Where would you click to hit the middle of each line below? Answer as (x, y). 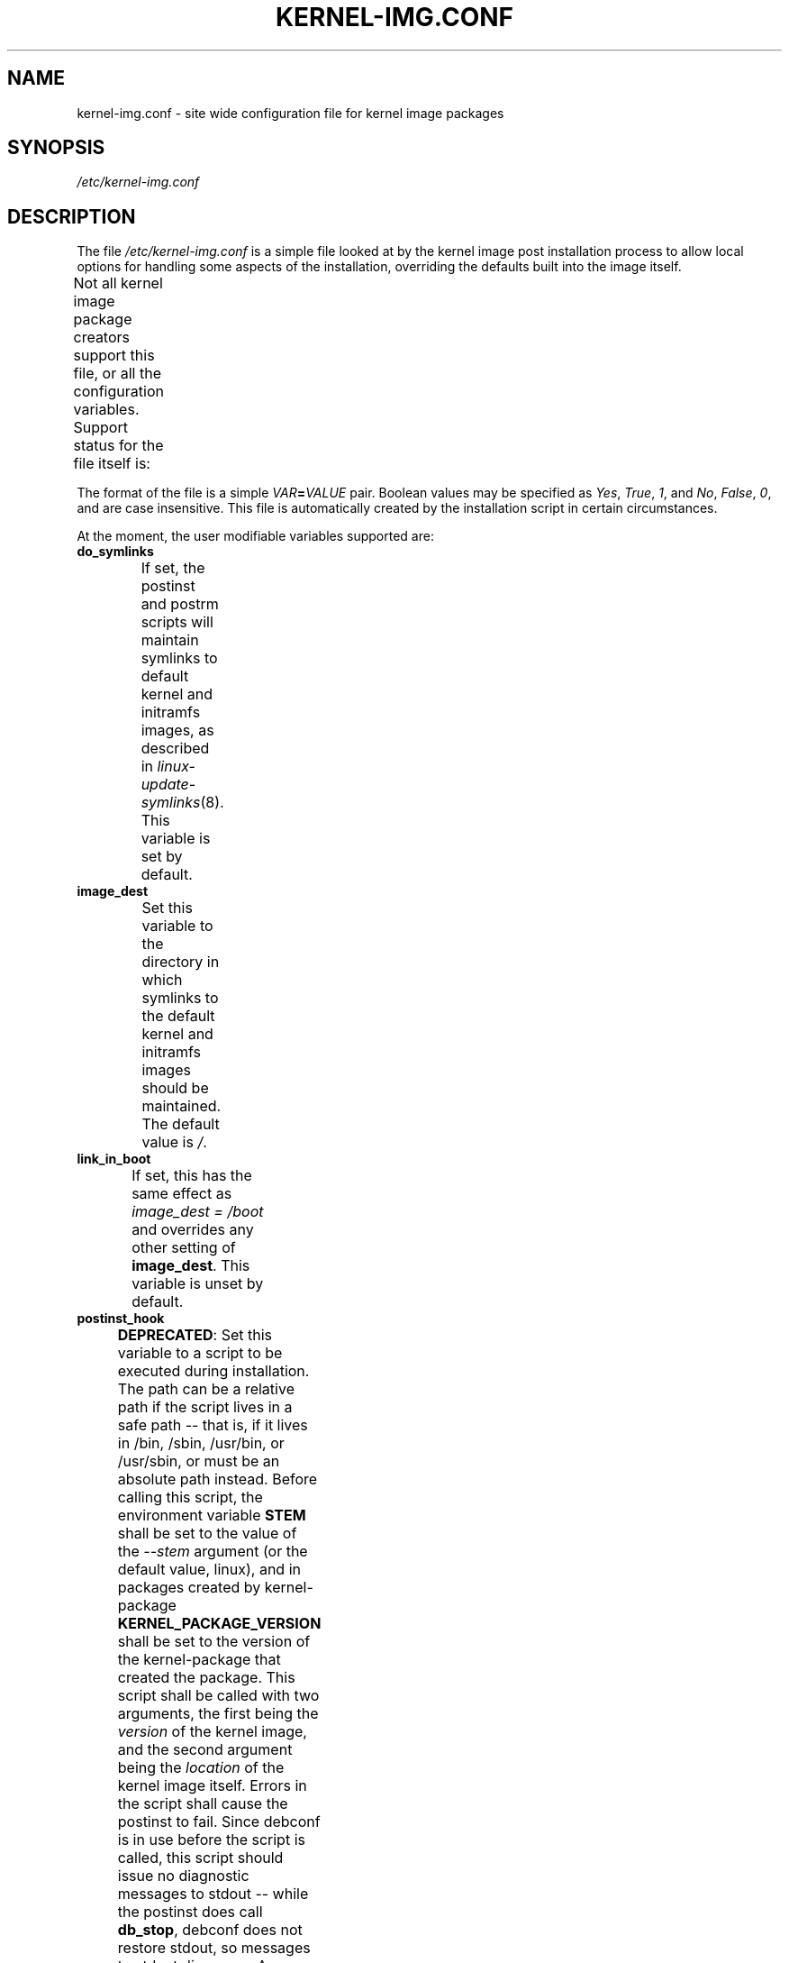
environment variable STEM (212, 1516)
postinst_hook (121, 1319)
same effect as (182, 1194)
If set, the (173, 568)
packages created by (189, 1588)
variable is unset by (198, 1284)
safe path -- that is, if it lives (213, 1425)
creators (102, 338)
